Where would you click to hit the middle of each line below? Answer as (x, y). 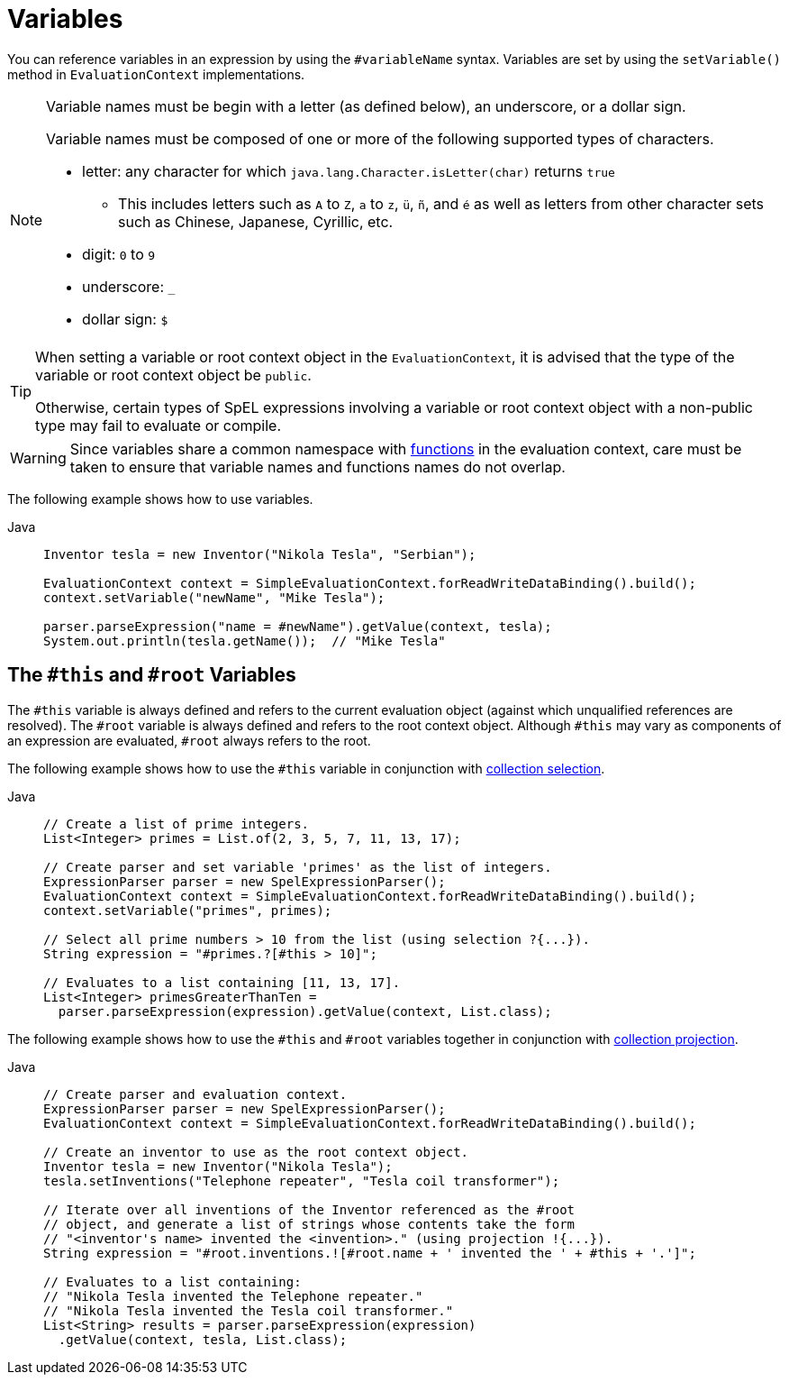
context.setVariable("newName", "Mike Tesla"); (214, 597)
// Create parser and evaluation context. (195, 1094)
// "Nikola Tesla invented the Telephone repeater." (233, 1296)
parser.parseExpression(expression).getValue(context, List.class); (305, 1011)
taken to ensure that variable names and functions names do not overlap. (317, 467)
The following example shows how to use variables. (160, 499)
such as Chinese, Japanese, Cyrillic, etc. (256, 221)
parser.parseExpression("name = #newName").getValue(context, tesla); (298, 626)
